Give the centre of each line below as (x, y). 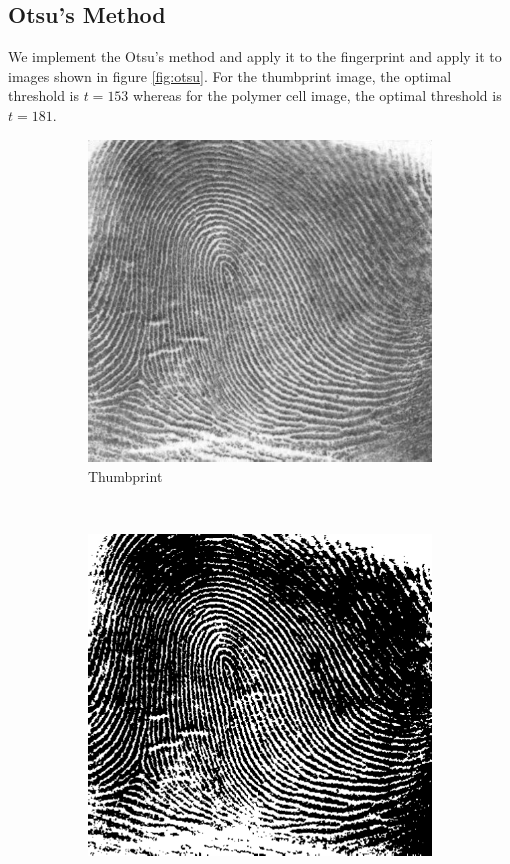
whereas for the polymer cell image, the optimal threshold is (317, 95)
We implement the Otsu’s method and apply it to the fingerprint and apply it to (255, 56)
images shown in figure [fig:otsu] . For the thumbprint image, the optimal (230, 75)
